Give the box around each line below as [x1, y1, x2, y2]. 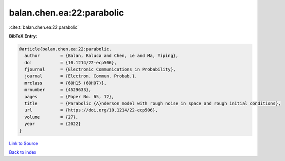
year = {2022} [24, 121, 81, 126]
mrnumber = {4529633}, [24, 87, 91, 92]
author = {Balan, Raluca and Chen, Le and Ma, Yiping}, [24, 53, 178, 58]
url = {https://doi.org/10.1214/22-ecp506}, [24, 107, 158, 113]
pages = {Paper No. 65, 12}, [24, 94, 114, 99]
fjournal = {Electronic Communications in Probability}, [24, 67, 176, 72]
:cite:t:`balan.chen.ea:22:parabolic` [9, 24, 79, 30]
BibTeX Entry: [9, 33, 37, 39]
